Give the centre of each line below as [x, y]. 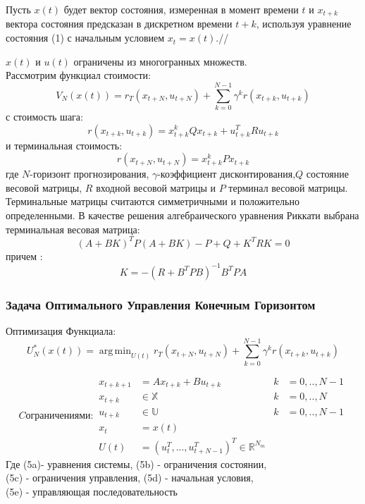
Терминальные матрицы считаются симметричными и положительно [153, 201]
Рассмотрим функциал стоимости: [78, 75]
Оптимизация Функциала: [61, 330]
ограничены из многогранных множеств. [160, 61]
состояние [327, 174]
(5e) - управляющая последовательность [92, 491]
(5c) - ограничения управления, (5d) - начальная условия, [130, 478]
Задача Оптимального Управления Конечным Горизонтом [161, 304]
